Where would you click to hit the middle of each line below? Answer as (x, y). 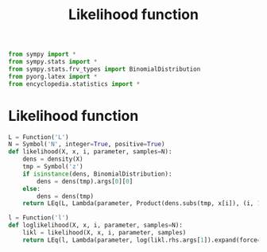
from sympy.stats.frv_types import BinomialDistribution (104, 69)
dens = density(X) (53, 159)
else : (32, 188)
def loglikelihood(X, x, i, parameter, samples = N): (95, 225)
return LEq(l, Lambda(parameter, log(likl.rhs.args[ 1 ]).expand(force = (142, 240)
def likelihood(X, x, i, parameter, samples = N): (90, 152)
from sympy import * (43, 54)
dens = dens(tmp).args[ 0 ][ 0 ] (85, 181)
